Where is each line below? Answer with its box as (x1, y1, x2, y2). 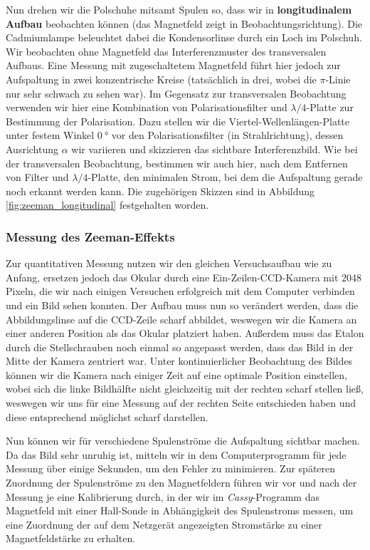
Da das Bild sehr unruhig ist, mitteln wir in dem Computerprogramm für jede (6, 447, 347, 462)
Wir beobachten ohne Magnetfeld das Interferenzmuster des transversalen (6, 43, 327, 58)
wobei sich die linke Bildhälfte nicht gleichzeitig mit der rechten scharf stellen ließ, (6, 381, 364, 396)
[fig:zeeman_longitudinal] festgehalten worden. (6, 197, 209, 212)
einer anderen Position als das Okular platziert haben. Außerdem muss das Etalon (6, 326, 364, 341)
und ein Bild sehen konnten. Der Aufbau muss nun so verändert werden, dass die (6, 297, 359, 312)
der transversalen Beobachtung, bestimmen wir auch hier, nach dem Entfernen (6, 155, 348, 170)
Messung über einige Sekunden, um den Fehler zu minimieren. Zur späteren (6, 461, 336, 476)
